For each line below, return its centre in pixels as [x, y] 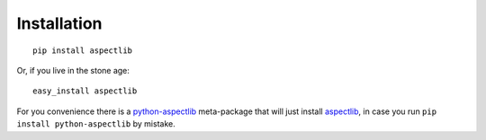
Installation [59, 23]
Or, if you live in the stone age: [73, 70]
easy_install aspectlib [85, 91]
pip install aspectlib [83, 50]
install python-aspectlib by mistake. [96, 124]
